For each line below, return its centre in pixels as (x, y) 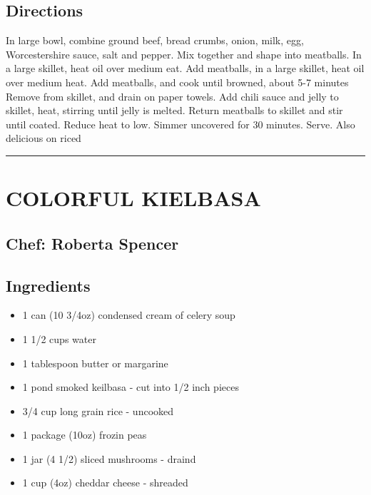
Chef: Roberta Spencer (92, 243)
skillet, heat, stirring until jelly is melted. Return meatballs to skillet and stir (174, 110)
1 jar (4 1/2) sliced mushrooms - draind (109, 458)
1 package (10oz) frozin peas (85, 435)
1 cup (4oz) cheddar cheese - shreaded (105, 483)
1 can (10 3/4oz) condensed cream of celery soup (129, 315)
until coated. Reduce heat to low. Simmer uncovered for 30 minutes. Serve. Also (181, 124)
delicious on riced (44, 138)
